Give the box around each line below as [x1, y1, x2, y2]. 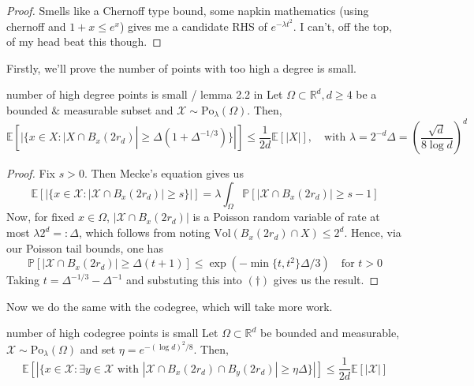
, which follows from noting [78, 224, 211, 241]
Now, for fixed [6, 208, 75, 225]
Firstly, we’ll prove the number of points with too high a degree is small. [6, 59, 356, 76]
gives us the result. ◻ [273, 272, 379, 288]
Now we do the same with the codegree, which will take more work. [6, 298, 333, 314]
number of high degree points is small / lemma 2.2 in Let [6, 86, 283, 103]
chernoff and [6, 17, 66, 34]
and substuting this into [125, 272, 242, 288]
